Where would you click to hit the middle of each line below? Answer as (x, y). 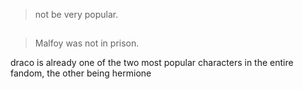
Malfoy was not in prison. (87, 43)
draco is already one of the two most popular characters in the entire (152, 63)
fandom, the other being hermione (81, 73)
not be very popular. (76, 14)
